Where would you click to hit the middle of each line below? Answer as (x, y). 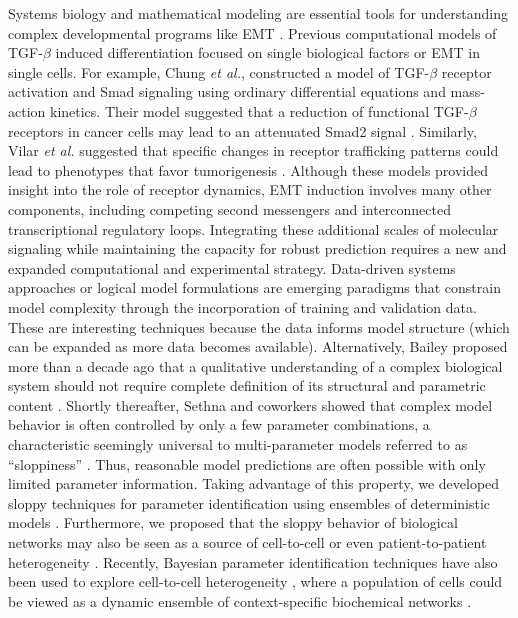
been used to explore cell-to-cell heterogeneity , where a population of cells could (255, 581)
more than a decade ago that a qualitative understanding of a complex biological (255, 365)
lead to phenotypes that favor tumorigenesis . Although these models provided (248, 169)
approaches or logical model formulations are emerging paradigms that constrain (254, 287)
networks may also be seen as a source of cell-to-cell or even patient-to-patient (247, 542)
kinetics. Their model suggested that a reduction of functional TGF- (259, 110)
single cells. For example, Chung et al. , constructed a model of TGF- (219, 71)
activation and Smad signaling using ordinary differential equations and (227, 91)
